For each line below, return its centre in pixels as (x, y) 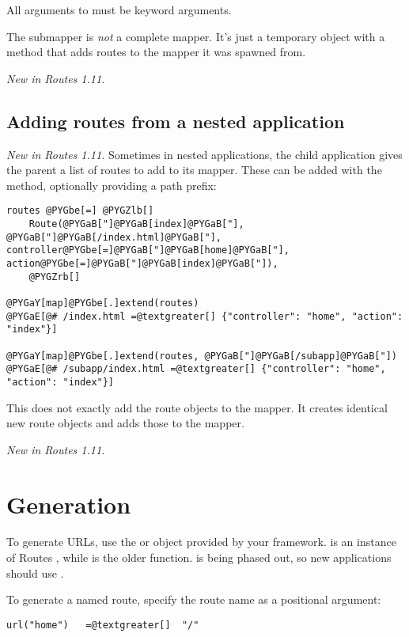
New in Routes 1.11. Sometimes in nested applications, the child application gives (204, 154)
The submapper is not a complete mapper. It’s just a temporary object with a (196, 36)
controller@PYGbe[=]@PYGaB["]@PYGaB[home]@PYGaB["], (148, 250)
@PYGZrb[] (55, 277)
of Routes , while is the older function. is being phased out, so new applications (199, 557)
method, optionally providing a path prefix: (112, 185)
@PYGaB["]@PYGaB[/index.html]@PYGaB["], (114, 237)
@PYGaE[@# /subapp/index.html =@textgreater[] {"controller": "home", (196, 369)
